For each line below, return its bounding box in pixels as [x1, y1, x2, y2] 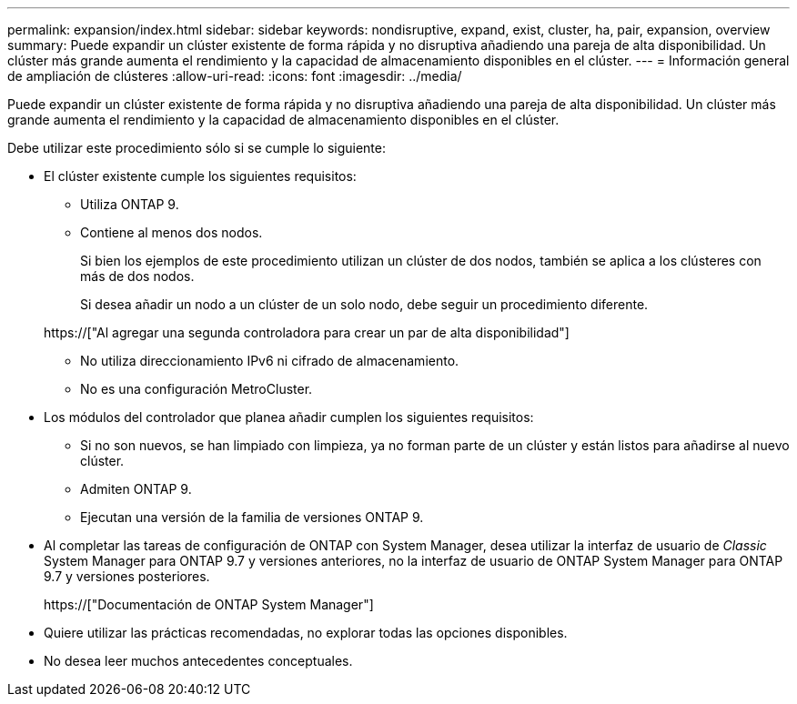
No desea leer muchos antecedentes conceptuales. [44, 653, 353, 669]
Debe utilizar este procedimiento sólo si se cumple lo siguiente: [7, 140, 387, 156]
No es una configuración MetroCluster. [80, 381, 313, 397]
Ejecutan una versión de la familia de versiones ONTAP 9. [80, 509, 424, 525]
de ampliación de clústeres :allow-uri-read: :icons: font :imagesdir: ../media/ [7, 68, 462, 84]
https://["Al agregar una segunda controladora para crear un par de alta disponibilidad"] [44, 325, 570, 340]
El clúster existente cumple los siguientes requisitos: [44, 168, 357, 184]
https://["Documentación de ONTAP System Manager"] [44, 597, 374, 612]
